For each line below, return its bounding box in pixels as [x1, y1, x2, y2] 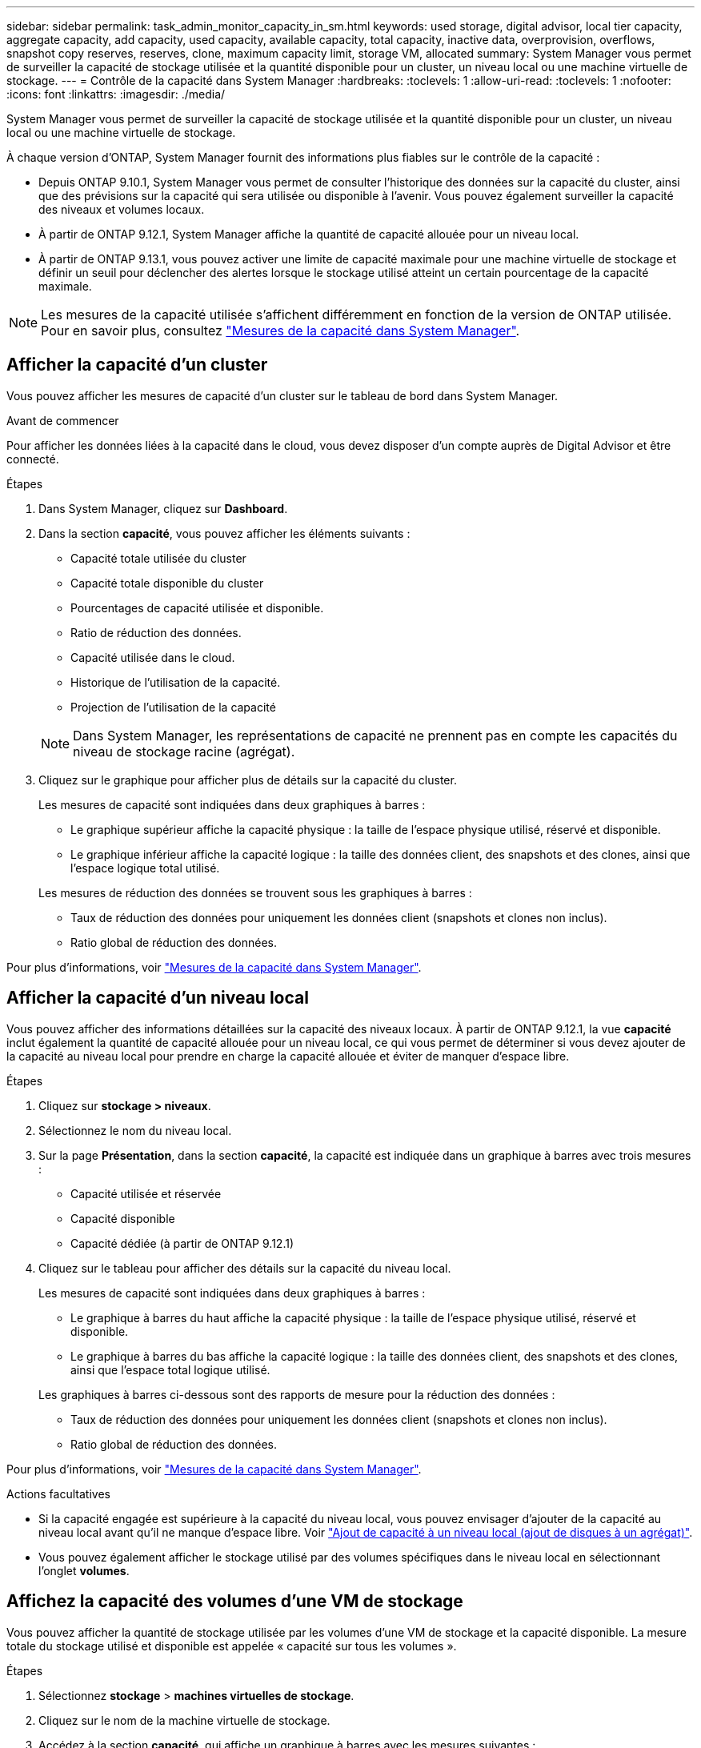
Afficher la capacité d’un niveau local [6, 988, 309, 1008]
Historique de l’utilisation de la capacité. [70, 675, 281, 689]
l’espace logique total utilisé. [70, 860, 220, 875]
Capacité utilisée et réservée [70, 1186, 222, 1201]
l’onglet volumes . [38, 1563, 130, 1578]
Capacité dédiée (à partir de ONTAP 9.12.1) [70, 1236, 294, 1250]
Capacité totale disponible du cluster [70, 575, 264, 590]
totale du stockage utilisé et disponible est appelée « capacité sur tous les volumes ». [6, 1638, 457, 1653]
